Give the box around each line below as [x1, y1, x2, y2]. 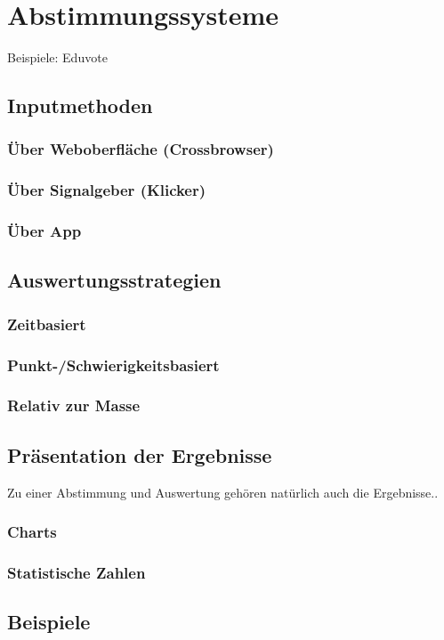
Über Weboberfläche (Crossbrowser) [7, 138, 274, 160]
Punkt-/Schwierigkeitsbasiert [7, 353, 220, 376]
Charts [7, 521, 57, 543]
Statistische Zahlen [7, 561, 146, 583]
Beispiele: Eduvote [7, 48, 108, 67]
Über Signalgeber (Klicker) [7, 179, 206, 201]
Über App [7, 220, 82, 242]
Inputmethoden [7, 92, 153, 119]
